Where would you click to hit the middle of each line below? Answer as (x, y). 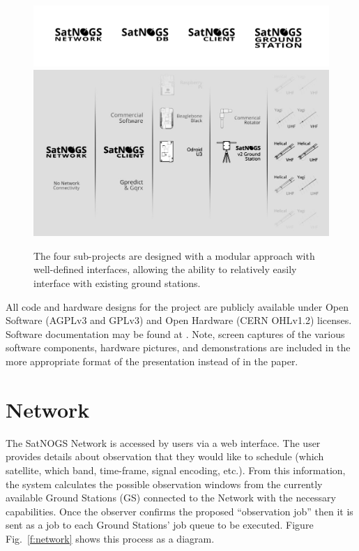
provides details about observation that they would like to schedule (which (165, 456)
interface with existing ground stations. (117, 283)
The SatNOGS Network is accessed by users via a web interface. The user (163, 442)
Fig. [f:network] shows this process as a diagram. (110, 538)
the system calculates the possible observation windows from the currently (164, 484)
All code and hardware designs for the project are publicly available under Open (177, 306)
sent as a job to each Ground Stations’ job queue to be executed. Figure (160, 525)
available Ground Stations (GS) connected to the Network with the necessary (171, 498)
